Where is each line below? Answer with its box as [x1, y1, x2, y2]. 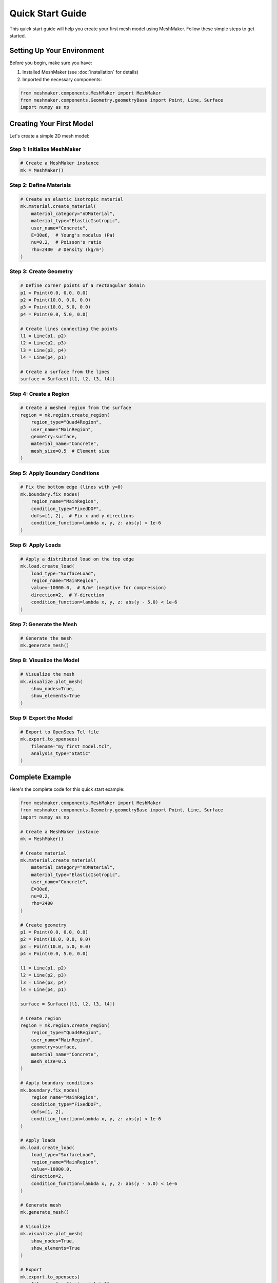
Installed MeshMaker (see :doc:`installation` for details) [22, 69, 138, 75]
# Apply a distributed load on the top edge [20, 556, 134, 562]
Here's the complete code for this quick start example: [9, 786, 125, 792]
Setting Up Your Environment [9, 46, 105, 55]
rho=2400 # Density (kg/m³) [31, 246, 105, 252]
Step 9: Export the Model [9, 714, 73, 722]
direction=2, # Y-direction [31, 592, 105, 598]
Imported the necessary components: [22, 76, 102, 82]
